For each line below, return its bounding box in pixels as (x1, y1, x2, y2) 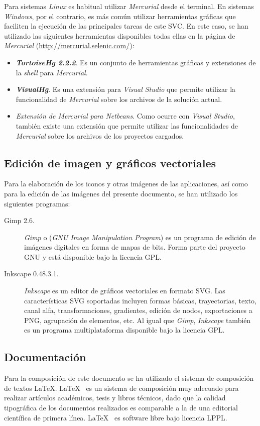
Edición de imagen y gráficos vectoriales (4, 155, 216, 170)
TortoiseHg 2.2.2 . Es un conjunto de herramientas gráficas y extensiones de (16, 57, 256, 67)
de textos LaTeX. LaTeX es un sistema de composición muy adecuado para (4, 382, 239, 393)
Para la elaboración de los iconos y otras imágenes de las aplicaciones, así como (4, 178, 248, 189)
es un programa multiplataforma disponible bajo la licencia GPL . (24, 325, 225, 335)
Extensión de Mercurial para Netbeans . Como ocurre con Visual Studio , (16, 111, 235, 121)
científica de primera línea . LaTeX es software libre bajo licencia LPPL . (4, 412, 227, 422)
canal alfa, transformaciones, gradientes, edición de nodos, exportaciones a (24, 305, 252, 315)
